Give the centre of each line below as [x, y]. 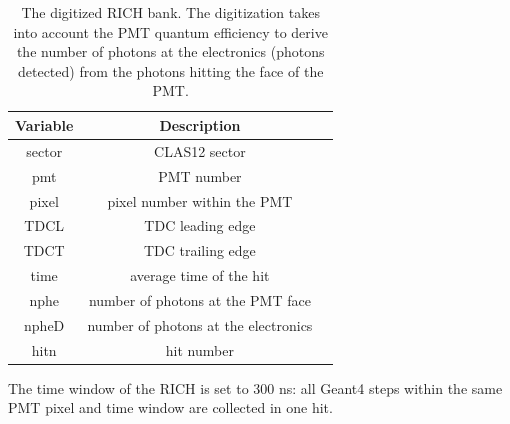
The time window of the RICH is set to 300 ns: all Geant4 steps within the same [255, 387]
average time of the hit [200, 275]
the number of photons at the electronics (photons [170, 51]
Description [200, 124]
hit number [199, 349]
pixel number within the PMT [200, 200]
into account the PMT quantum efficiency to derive [170, 31]
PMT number [200, 175]
